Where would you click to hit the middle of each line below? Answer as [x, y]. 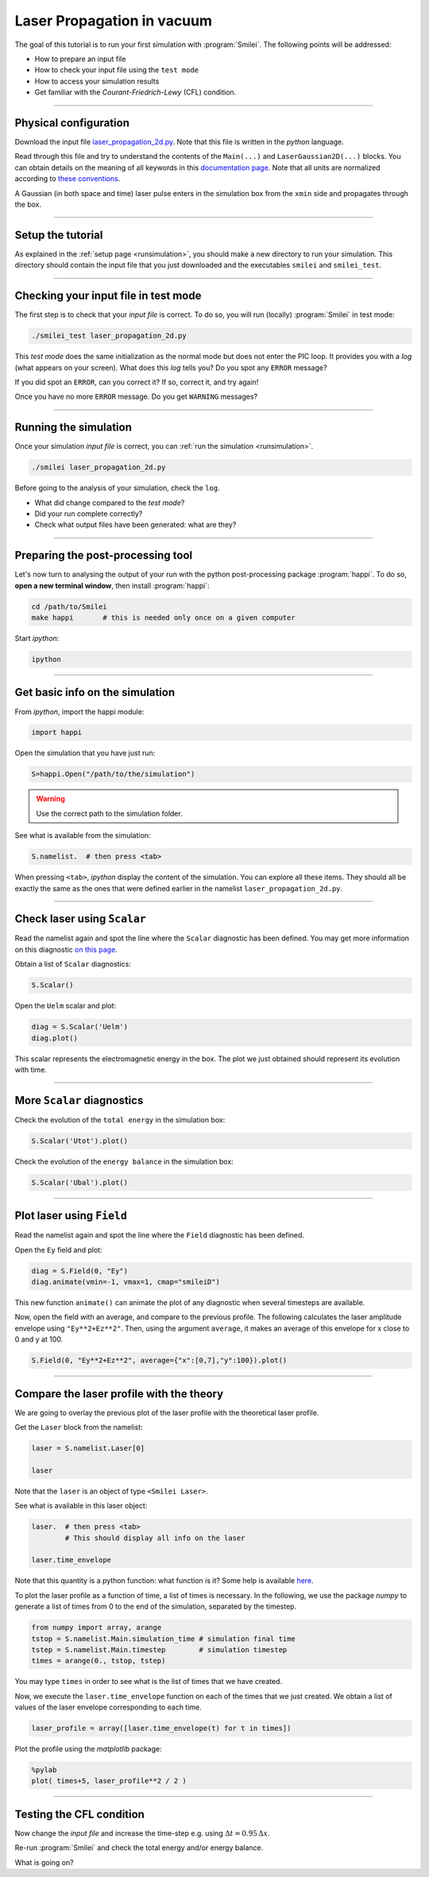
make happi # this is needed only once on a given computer [163, 618]
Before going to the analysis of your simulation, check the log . [117, 488]
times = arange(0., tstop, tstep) [99, 1661]
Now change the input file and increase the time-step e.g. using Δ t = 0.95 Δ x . [142, 1833]
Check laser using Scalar [81, 919]
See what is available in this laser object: [81, 1506]
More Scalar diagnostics [79, 1100]
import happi [57, 732]
